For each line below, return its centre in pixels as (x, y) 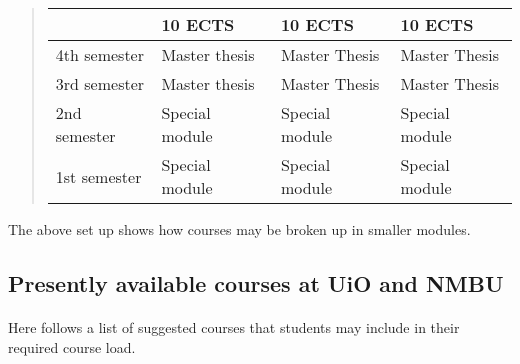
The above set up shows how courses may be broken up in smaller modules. (239, 229)
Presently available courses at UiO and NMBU (256, 282)
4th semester (99, 54)
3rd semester (100, 83)
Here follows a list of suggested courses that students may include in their (234, 326)
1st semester (98, 176)
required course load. (72, 346)
